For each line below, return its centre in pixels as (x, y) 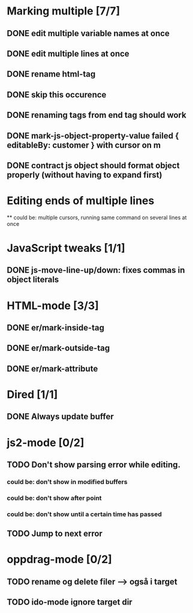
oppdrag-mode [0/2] (60, 560)
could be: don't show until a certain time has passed (85, 514)
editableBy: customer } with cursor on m (84, 145)
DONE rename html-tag (51, 74)
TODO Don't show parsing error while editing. (94, 465)
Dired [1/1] (32, 394)
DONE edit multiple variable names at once (88, 33)
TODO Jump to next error (55, 534)
